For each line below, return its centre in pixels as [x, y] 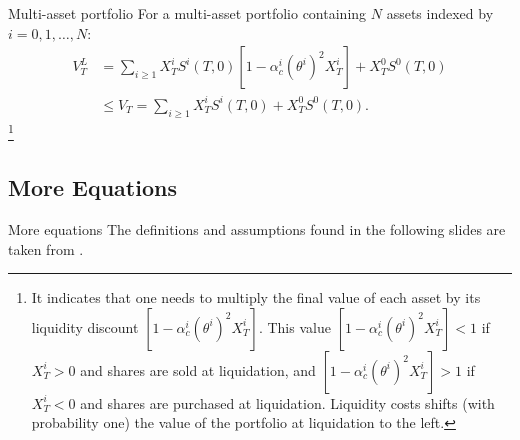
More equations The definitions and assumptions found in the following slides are [257, 229]
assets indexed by [440, 13]
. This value [294, 326]
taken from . [46, 248]
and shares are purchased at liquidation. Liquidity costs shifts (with [287, 402]
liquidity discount [85, 326]
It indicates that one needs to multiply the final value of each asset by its [256, 297]
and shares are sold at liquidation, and [198, 369]
